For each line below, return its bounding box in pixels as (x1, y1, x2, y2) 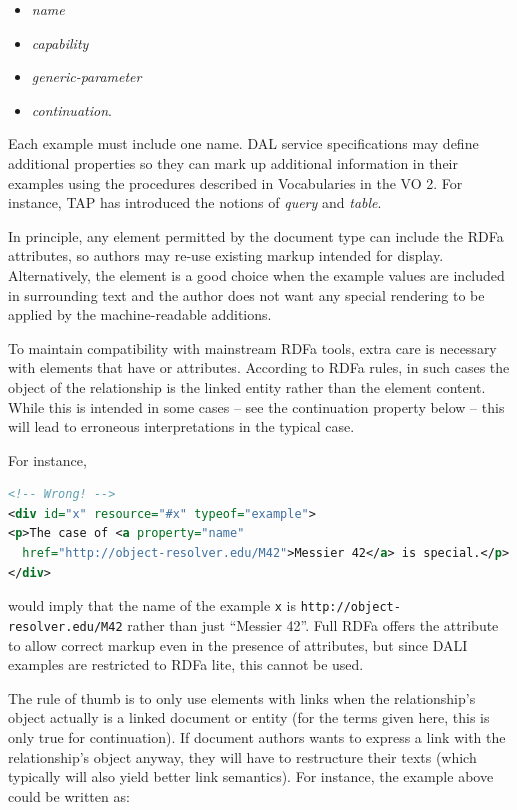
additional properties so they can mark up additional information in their (8, 152, 458, 173)
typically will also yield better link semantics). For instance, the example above (8, 766, 494, 787)
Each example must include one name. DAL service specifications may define (8, 133, 479, 154)
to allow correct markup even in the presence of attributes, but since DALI (8, 634, 468, 655)
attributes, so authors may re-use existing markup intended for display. (8, 245, 444, 266)
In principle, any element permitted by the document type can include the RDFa (8, 225, 504, 246)
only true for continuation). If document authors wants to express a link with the (8, 726, 506, 747)
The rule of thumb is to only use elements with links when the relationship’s (8, 687, 476, 708)
